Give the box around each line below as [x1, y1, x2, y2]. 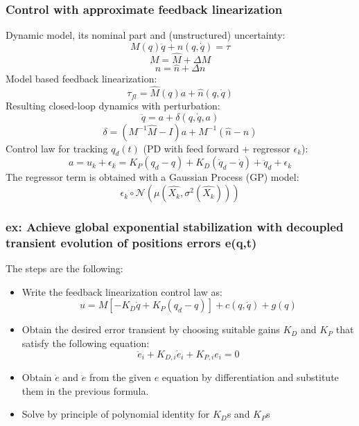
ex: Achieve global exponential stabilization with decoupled [6, 218, 344, 235]
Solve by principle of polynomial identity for [21, 407, 210, 421]
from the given [89, 370, 151, 384]
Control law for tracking [6, 141, 108, 155]
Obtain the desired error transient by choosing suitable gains [21, 322, 280, 337]
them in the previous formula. [21, 383, 149, 398]
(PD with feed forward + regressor [143, 141, 290, 155]
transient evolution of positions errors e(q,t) [6, 233, 257, 251]
